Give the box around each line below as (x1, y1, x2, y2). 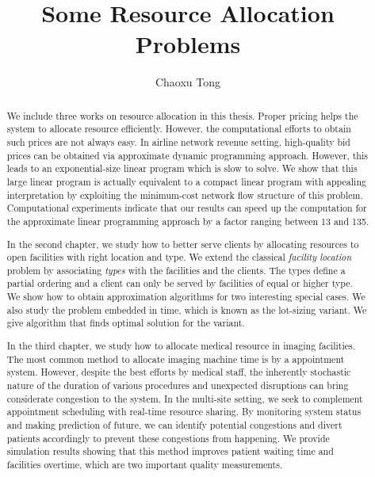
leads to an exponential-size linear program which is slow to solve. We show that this (6, 162, 358, 175)
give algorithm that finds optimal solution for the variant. (6, 316, 245, 330)
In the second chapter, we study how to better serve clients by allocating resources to (6, 237, 359, 250)
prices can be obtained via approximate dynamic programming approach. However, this (6, 148, 368, 162)
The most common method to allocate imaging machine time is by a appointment (6, 352, 345, 365)
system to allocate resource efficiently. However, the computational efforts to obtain (6, 122, 351, 135)
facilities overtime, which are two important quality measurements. (6, 457, 283, 471)
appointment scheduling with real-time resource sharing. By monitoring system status (6, 405, 362, 418)
